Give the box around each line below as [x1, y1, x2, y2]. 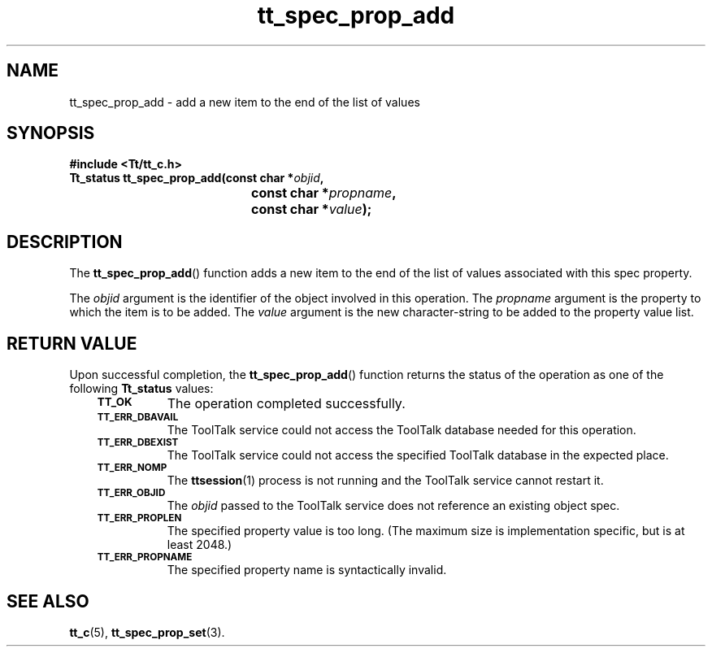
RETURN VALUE [7, 333, 137, 354]
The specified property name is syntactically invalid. [167, 563, 447, 577]
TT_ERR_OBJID [97, 487, 166, 499]
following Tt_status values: [69, 381, 214, 396]
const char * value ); [251, 201, 372, 218]
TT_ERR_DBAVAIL [97, 411, 179, 424]
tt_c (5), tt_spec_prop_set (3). [69, 625, 225, 639]
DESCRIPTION [7, 231, 123, 252]
